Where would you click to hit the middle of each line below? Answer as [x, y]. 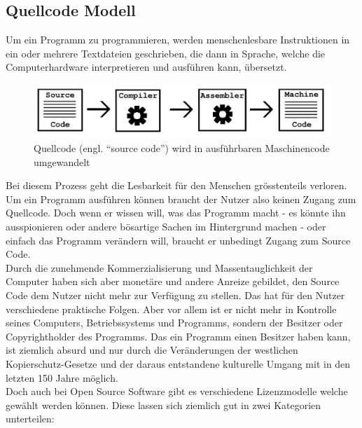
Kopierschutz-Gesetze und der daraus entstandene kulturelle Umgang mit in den [178, 363]
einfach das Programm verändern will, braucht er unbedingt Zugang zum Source [178, 240]
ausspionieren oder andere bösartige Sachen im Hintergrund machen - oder [166, 227]
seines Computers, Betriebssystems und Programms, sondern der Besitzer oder [174, 323]
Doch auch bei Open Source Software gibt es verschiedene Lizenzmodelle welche [177, 391]
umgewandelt [62, 161]
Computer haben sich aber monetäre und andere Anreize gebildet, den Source [173, 281]
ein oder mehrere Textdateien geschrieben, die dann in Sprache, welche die [166, 53]
